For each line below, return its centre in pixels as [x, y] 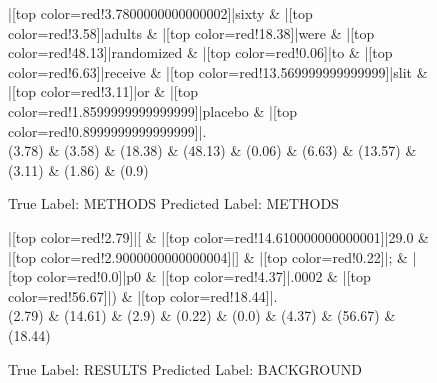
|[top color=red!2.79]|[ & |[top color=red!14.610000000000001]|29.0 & [218, 236]
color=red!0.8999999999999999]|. [107, 130]
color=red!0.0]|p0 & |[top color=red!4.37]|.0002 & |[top [203, 276]
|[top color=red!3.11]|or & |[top [103, 91]
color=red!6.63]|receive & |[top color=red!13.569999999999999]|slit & [218, 71]
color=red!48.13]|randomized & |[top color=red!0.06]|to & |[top [200, 52]
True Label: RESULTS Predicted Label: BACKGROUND [185, 368]
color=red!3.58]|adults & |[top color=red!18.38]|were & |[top [191, 32]
